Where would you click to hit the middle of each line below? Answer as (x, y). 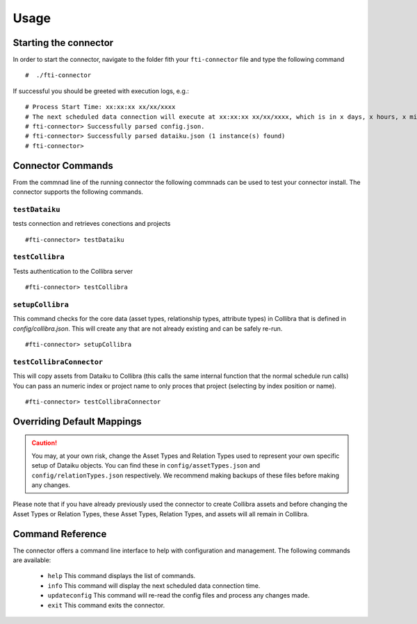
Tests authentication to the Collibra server (73, 271)
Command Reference (60, 534)
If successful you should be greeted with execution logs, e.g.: (101, 91)
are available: (32, 560)
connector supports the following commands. (78, 192)
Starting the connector (63, 43)
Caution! (44, 443)
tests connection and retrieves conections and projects (92, 224)
